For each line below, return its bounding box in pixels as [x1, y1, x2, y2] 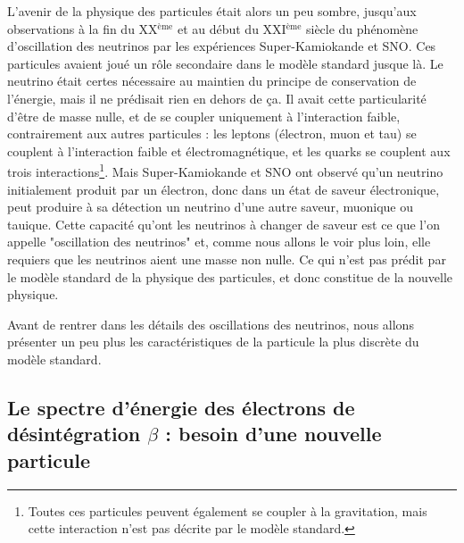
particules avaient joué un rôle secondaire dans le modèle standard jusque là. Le [7, 54, 443, 72]
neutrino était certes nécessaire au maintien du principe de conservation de [7, 71, 417, 90]
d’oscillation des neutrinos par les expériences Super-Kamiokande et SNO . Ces [7, 37, 436, 55]
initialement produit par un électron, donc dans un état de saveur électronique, [7, 180, 440, 198]
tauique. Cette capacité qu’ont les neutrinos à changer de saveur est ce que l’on [7, 214, 440, 233]
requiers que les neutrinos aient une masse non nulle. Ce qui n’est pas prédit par [7, 249, 446, 268]
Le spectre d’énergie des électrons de [7, 393, 355, 421]
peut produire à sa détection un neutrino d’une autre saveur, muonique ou [7, 197, 414, 216]
